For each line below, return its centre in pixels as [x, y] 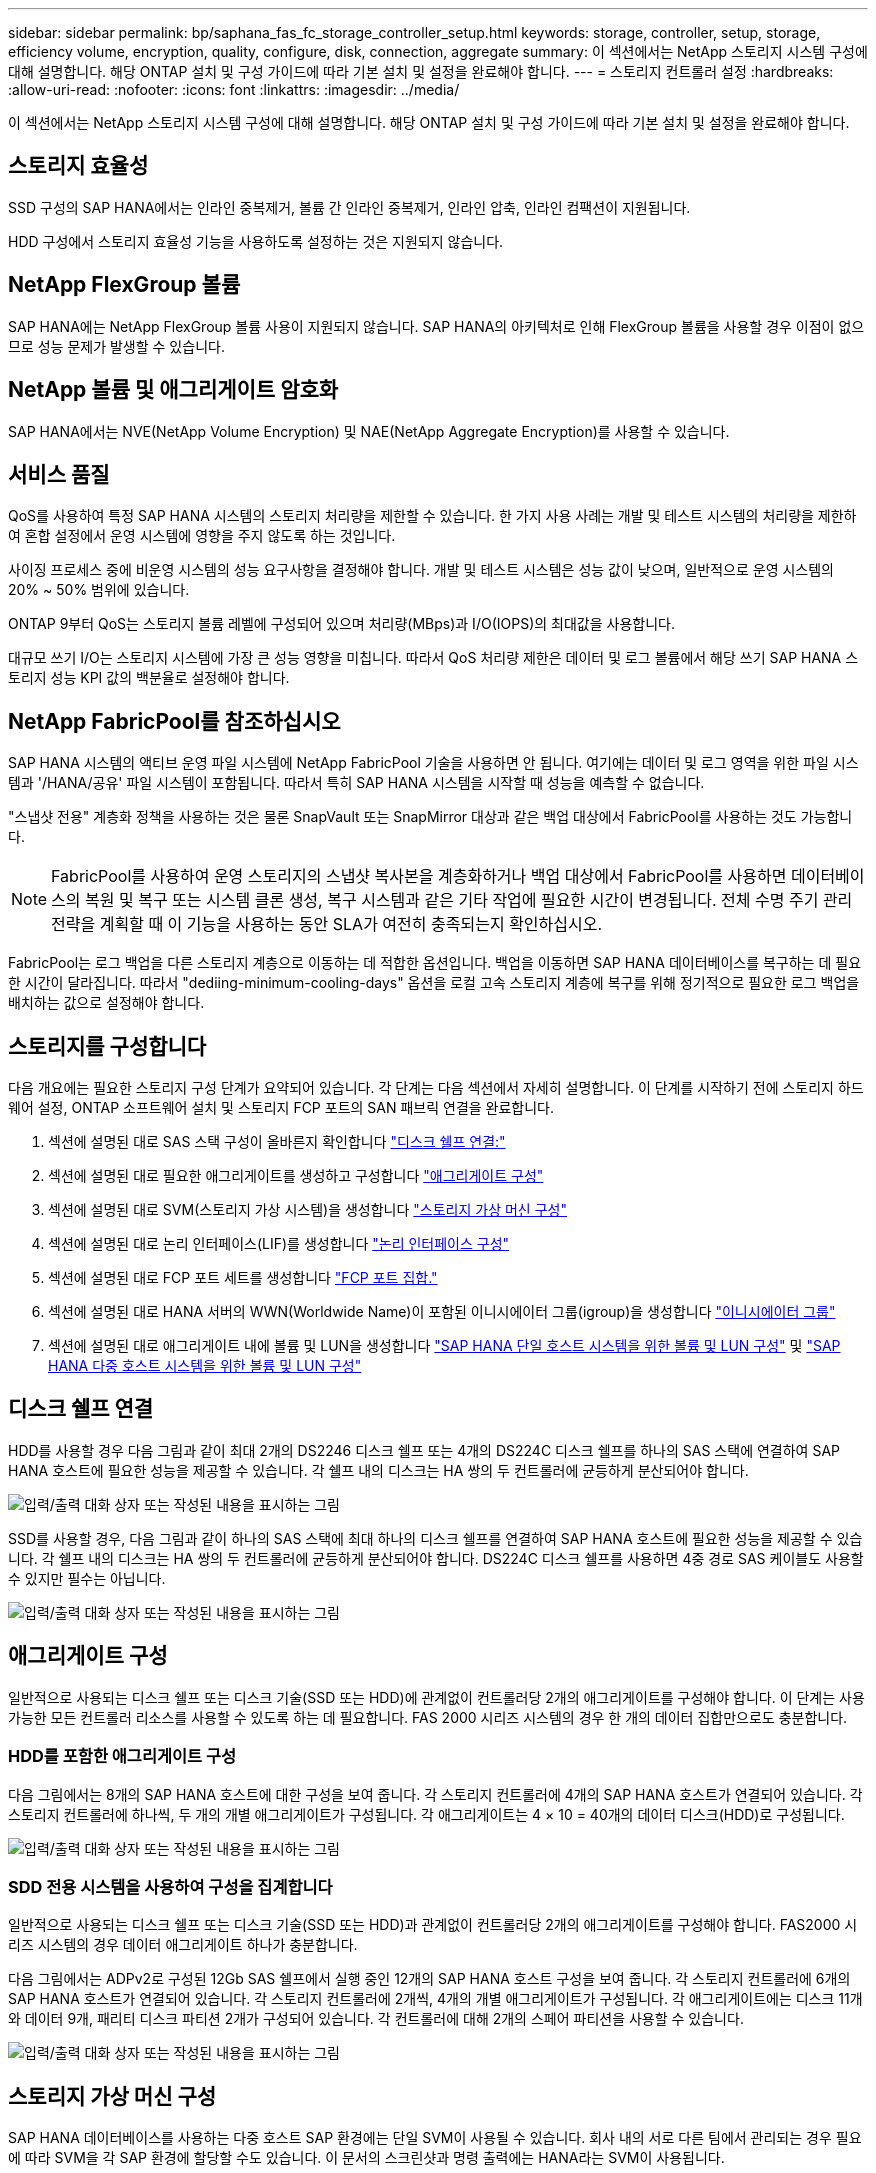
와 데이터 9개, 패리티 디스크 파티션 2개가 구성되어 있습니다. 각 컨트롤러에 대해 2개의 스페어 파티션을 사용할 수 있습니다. [376, 2019]
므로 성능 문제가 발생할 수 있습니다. [116, 346]
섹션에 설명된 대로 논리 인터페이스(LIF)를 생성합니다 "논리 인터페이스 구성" [279, 1244]
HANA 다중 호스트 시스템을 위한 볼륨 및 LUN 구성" [205, 1366]
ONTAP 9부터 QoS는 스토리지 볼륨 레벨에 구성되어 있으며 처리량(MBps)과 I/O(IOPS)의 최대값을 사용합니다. [341, 624]
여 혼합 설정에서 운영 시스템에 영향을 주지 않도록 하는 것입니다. [202, 536]
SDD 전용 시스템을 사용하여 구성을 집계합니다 [170, 1886]
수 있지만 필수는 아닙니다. [87, 1578]
